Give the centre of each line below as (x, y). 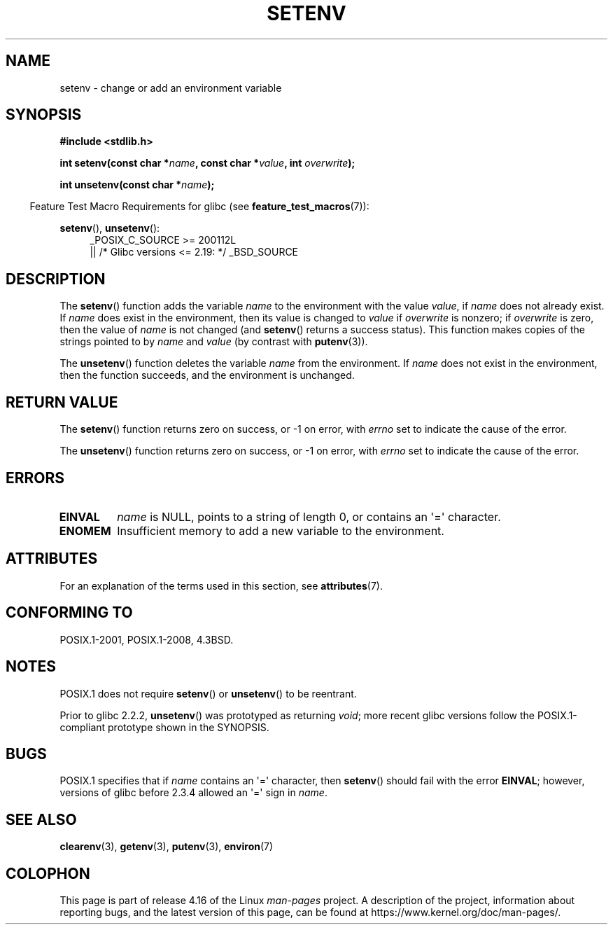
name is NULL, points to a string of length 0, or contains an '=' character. (309, 516)
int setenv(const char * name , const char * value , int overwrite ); (207, 163)
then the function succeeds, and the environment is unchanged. (207, 375)
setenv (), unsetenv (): (110, 228)
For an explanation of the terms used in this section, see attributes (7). (221, 585)
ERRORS (35, 478)
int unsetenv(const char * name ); (137, 185)
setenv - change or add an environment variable (171, 88)
